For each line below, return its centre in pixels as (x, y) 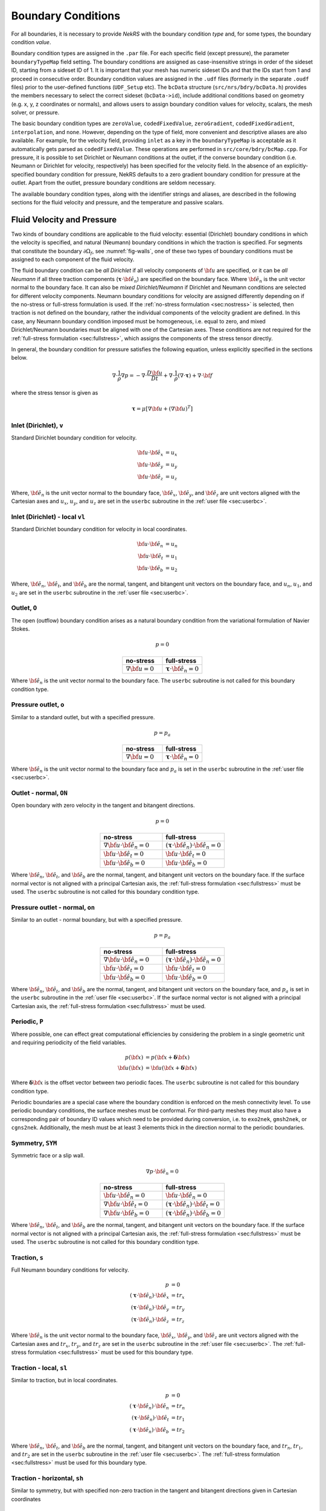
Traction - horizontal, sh (47, 1478)
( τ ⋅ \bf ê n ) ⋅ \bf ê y (150, 1308)
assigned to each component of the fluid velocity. (73, 259)
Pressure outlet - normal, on (53, 907)
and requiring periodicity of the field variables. (69, 1043)
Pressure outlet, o (38, 705)
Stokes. (21, 629)
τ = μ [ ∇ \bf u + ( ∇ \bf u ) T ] (162, 408)
